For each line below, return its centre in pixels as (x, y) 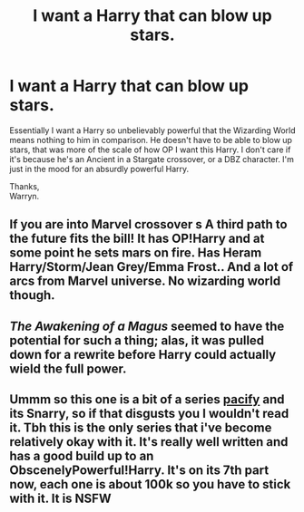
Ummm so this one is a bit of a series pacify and (147, 400)
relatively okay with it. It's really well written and (149, 442)
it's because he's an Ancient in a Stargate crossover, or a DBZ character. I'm (152, 159)
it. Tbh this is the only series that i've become (141, 428)
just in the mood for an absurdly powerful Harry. (99, 169)
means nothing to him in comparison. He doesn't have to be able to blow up (151, 140)
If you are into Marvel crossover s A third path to (148, 224)
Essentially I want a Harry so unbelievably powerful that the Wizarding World (152, 130)
